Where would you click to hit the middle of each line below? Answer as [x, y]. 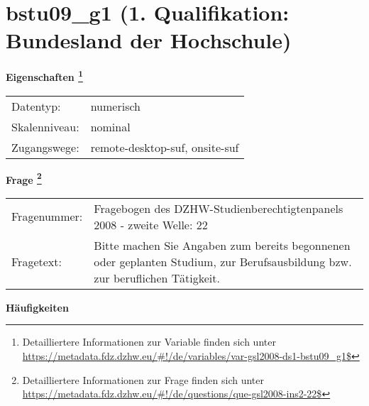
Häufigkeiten [37, 307]
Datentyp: [36, 106]
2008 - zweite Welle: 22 [151, 224]
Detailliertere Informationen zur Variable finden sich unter [149, 342]
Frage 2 [24, 178]
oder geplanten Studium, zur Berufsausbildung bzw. [223, 261]
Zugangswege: [45, 147]
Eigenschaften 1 [44, 76]
